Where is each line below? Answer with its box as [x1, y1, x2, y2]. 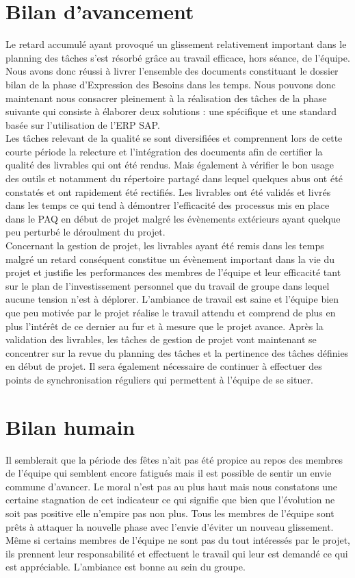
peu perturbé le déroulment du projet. [5, 225, 166, 239]
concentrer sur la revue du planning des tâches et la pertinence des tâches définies [5, 345, 349, 360]
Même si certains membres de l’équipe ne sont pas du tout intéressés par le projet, [5, 533, 350, 547]
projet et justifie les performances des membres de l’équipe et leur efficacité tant [5, 265, 341, 279]
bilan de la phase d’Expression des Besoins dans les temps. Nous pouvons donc [5, 77, 336, 91]
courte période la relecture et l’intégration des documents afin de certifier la [5, 144, 323, 158]
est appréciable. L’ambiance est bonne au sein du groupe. [5, 560, 246, 574]
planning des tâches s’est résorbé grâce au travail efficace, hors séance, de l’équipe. [5, 50, 350, 64]
